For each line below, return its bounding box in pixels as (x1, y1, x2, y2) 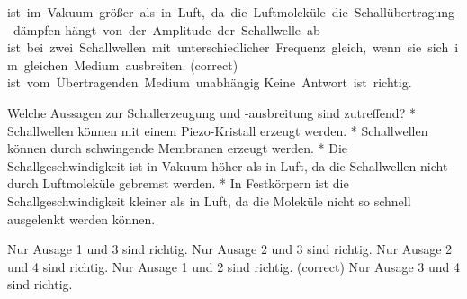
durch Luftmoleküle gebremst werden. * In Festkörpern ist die (7, 174, 349, 193)
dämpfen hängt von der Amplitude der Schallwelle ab (13, 20, 320, 39)
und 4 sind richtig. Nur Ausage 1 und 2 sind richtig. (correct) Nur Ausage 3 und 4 (7, 257, 461, 276)
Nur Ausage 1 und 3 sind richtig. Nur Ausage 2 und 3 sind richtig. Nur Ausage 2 (7, 240, 453, 258)
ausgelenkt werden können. (7, 209, 156, 228)
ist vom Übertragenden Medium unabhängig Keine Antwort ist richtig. (7, 73, 412, 92)
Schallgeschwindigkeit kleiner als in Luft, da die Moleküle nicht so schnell (7, 191, 411, 210)
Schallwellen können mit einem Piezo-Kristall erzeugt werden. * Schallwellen (7, 121, 428, 140)
